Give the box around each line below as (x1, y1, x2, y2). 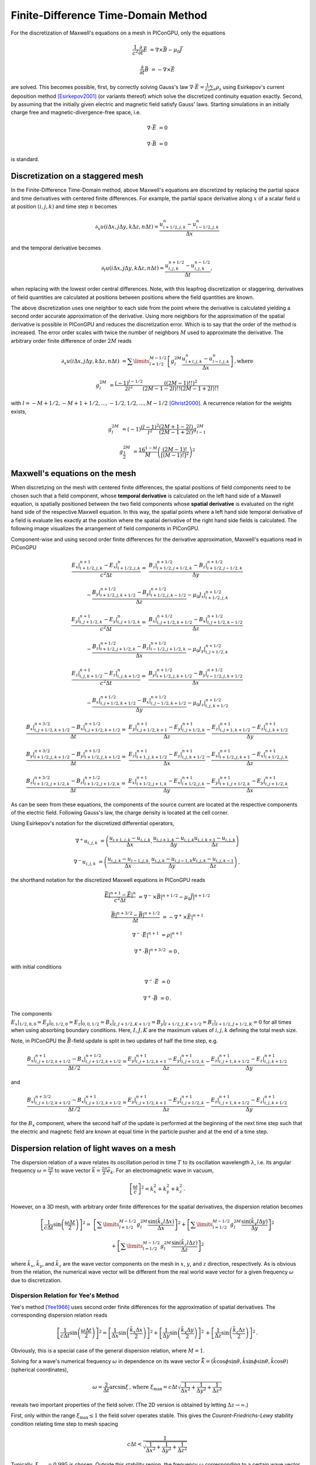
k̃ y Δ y (180, 1326, 194, 1334)
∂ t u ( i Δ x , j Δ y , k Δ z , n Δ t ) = (101, 265, 164, 272)
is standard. (11, 156, 39, 163)
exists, (11, 408, 27, 415)
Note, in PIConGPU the (11, 1037, 66, 1044)
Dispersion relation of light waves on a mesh (11, 1143, 176, 1153)
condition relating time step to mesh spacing (11, 1420, 118, 1427)
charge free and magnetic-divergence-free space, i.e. (11, 109, 142, 116)
